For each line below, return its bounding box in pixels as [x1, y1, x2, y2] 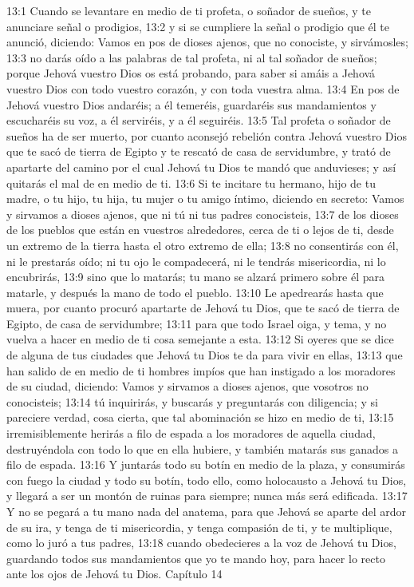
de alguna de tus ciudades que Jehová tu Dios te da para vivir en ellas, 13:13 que [6, 347, 403, 363]
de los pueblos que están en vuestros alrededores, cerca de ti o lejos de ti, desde [6, 221, 394, 238]
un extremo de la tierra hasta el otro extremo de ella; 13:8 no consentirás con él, [6, 236, 399, 253]
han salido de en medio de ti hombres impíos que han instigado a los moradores [6, 362, 396, 379]
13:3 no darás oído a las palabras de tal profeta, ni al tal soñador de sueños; [6, 49, 377, 65]
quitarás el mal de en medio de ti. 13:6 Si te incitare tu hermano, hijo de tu [6, 174, 376, 191]
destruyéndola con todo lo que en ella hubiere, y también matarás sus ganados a [6, 440, 398, 457]
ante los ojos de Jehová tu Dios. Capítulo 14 [6, 565, 223, 582]
